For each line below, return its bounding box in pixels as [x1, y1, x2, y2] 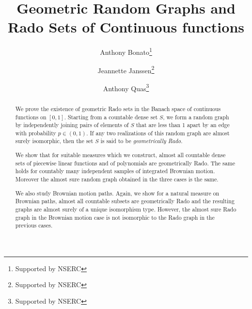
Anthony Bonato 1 [100, 46, 152, 57]
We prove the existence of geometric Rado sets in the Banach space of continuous [15, 104, 221, 113]
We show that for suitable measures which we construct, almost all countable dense [15, 151, 226, 159]
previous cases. [15, 221, 53, 229]
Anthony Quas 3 [103, 81, 149, 93]
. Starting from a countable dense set [64, 113, 158, 121]
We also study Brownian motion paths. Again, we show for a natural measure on [15, 189, 220, 197]
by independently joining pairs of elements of [15, 121, 129, 129]
